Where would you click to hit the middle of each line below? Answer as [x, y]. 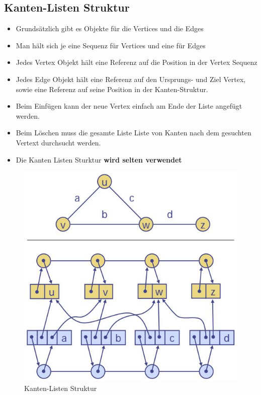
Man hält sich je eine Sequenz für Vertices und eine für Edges [111, 45]
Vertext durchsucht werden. [58, 142]
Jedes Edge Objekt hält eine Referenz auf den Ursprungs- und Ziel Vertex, [131, 79]
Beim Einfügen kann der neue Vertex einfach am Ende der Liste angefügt [129, 106]
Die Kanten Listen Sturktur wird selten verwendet [99, 159]
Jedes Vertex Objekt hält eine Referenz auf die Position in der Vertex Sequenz [137, 62]
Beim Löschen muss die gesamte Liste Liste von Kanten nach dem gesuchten [134, 133]
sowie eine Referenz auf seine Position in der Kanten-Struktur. [112, 89]
